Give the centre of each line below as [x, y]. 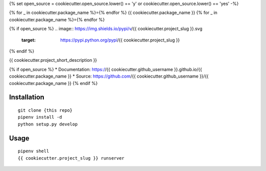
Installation [27, 97]
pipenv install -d [40, 117]
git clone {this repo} [45, 110]
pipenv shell [33, 151]
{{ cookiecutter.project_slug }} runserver [71, 158]
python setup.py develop [48, 124]
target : [29, 40]
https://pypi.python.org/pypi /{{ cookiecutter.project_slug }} [120, 40]
